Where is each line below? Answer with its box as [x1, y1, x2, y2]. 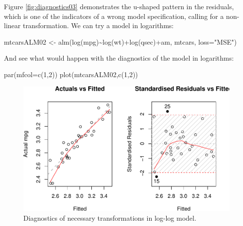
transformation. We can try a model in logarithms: [22, 20, 174, 31]
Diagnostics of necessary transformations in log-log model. [23, 212, 196, 223]
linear [4, 20, 21, 31]
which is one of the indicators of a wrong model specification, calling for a [4, 11, 224, 21]
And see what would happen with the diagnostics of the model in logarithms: [4, 53, 234, 63]
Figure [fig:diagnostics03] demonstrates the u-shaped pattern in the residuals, [4, 1, 234, 11]
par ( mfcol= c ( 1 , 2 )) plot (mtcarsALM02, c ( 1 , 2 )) [4, 69, 138, 79]
